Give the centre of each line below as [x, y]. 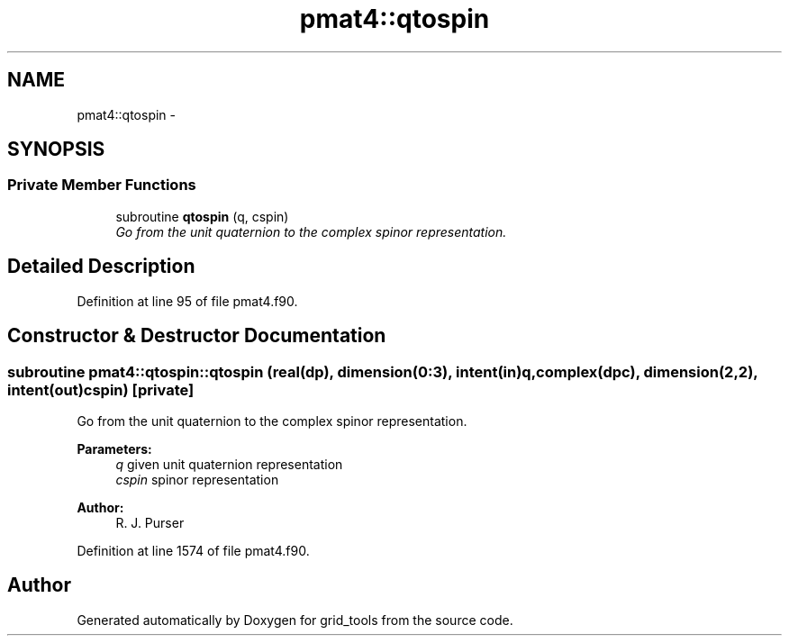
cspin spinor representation [197, 479]
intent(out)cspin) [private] [101, 389]
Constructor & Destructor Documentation [197, 336]
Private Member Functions [102, 185]
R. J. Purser [150, 522]
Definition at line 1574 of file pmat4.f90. [193, 550]
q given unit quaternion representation [229, 464]
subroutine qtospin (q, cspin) [202, 216]
